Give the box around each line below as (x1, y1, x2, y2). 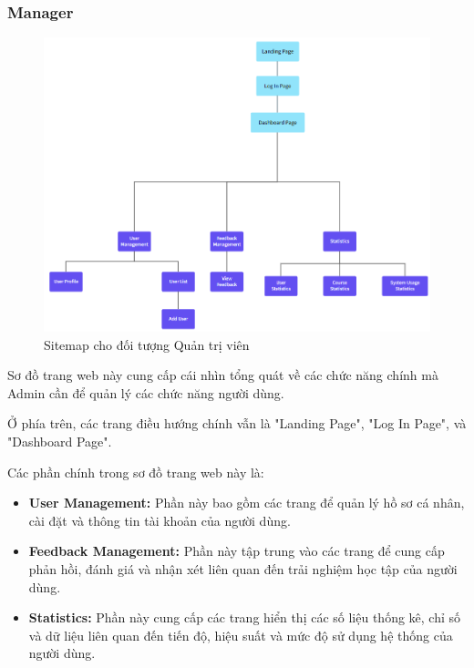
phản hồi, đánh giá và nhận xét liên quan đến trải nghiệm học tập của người (28, 559, 458, 578)
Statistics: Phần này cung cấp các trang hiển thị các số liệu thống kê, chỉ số (28, 608, 461, 627)
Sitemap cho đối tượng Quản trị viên (44, 334, 250, 354)
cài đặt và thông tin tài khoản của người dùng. (28, 510, 291, 529)
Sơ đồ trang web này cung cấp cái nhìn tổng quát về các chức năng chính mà (7, 365, 438, 385)
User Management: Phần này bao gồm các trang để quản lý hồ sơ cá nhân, (28, 493, 465, 512)
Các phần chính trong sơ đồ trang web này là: (7, 462, 264, 481)
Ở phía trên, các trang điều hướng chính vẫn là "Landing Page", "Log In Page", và (7, 414, 467, 433)
